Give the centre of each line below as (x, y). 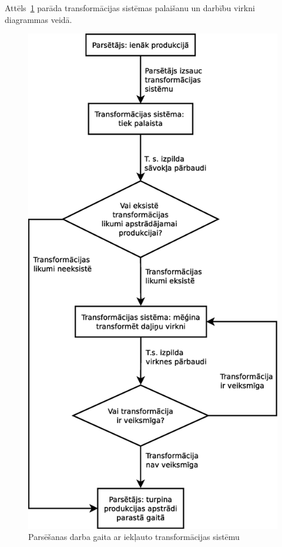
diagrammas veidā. (38, 19)
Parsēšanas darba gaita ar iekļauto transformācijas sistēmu (134, 537)
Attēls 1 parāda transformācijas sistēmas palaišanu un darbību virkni (130, 8)
